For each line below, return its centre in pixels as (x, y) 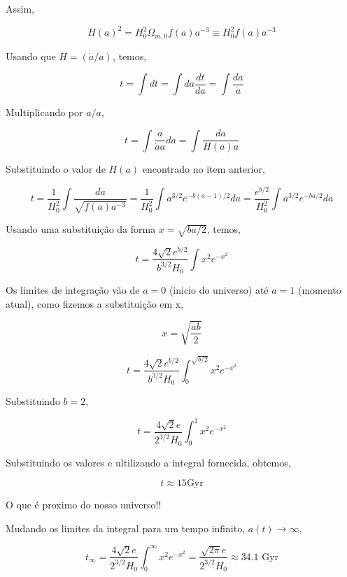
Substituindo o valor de (56, 169)
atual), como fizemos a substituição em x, (95, 303)
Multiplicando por (44, 112)
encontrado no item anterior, (204, 169)
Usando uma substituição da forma (81, 229)
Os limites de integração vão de (73, 290)
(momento (319, 290)
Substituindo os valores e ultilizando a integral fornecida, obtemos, (148, 462)
